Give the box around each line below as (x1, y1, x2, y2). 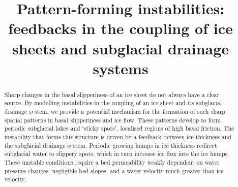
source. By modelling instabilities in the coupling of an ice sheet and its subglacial (4, 99, 222, 107)
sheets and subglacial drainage (12, 38, 229, 58)
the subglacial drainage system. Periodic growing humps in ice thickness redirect (4, 141, 217, 149)
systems (93, 57, 148, 78)
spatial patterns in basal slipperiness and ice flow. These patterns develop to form (4, 115, 221, 124)
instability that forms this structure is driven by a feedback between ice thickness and (4, 133, 231, 141)
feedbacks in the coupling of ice (8, 18, 233, 39)
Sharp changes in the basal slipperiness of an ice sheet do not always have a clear (4, 90, 220, 99)
